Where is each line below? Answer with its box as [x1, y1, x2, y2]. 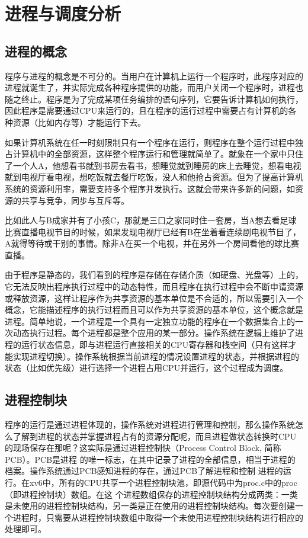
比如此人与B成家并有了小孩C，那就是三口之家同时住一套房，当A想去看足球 [5, 214, 297, 226]
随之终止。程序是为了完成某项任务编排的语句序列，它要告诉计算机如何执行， [5, 92, 303, 105]
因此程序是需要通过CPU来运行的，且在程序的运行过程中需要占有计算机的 [5, 104, 288, 117]
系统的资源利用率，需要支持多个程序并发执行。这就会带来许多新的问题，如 [5, 182, 295, 194]
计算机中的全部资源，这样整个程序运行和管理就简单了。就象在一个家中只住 [12, 148, 303, 160]
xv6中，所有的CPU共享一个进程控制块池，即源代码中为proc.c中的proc [29, 476, 297, 488]
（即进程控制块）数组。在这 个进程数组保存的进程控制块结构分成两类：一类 [5, 488, 298, 500]
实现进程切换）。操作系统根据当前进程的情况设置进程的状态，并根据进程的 [12, 350, 299, 362]
